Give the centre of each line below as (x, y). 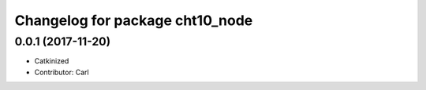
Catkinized (52, 61)
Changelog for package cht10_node (134, 20)
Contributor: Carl (62, 72)
